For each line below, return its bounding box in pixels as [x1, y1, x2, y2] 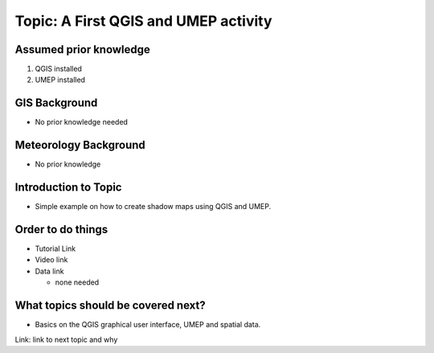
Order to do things [14, 222, 108, 236]
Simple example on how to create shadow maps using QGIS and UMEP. [35, 202, 272, 211]
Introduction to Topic [14, 181, 122, 195]
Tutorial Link [35, 244, 76, 253]
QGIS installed [35, 64, 82, 74]
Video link [35, 255, 68, 265]
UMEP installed [35, 75, 86, 84]
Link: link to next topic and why [14, 335, 118, 344]
